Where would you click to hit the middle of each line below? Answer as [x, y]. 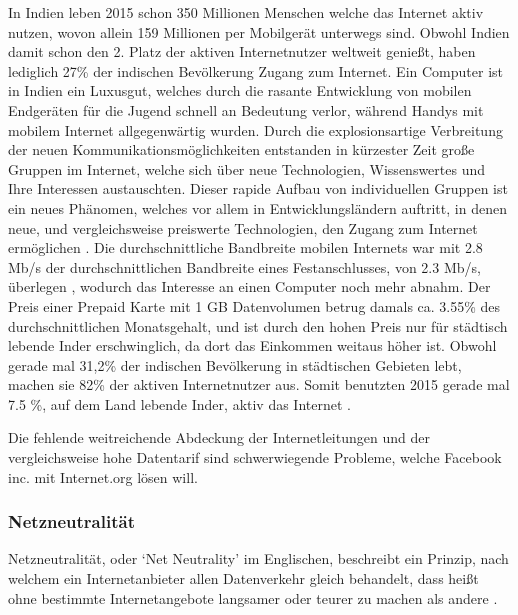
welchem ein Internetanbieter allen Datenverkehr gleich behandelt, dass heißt [243, 578]
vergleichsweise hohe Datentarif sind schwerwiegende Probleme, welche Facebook [255, 457]
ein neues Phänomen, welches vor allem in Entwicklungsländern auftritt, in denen [257, 207]
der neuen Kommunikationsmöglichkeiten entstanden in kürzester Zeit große [241, 149]
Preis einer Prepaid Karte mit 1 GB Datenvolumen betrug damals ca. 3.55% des [254, 305]
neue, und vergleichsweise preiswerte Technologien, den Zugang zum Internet [243, 227]
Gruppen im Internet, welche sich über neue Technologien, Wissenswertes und [247, 168]
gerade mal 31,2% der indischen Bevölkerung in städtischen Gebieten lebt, [235, 364]
